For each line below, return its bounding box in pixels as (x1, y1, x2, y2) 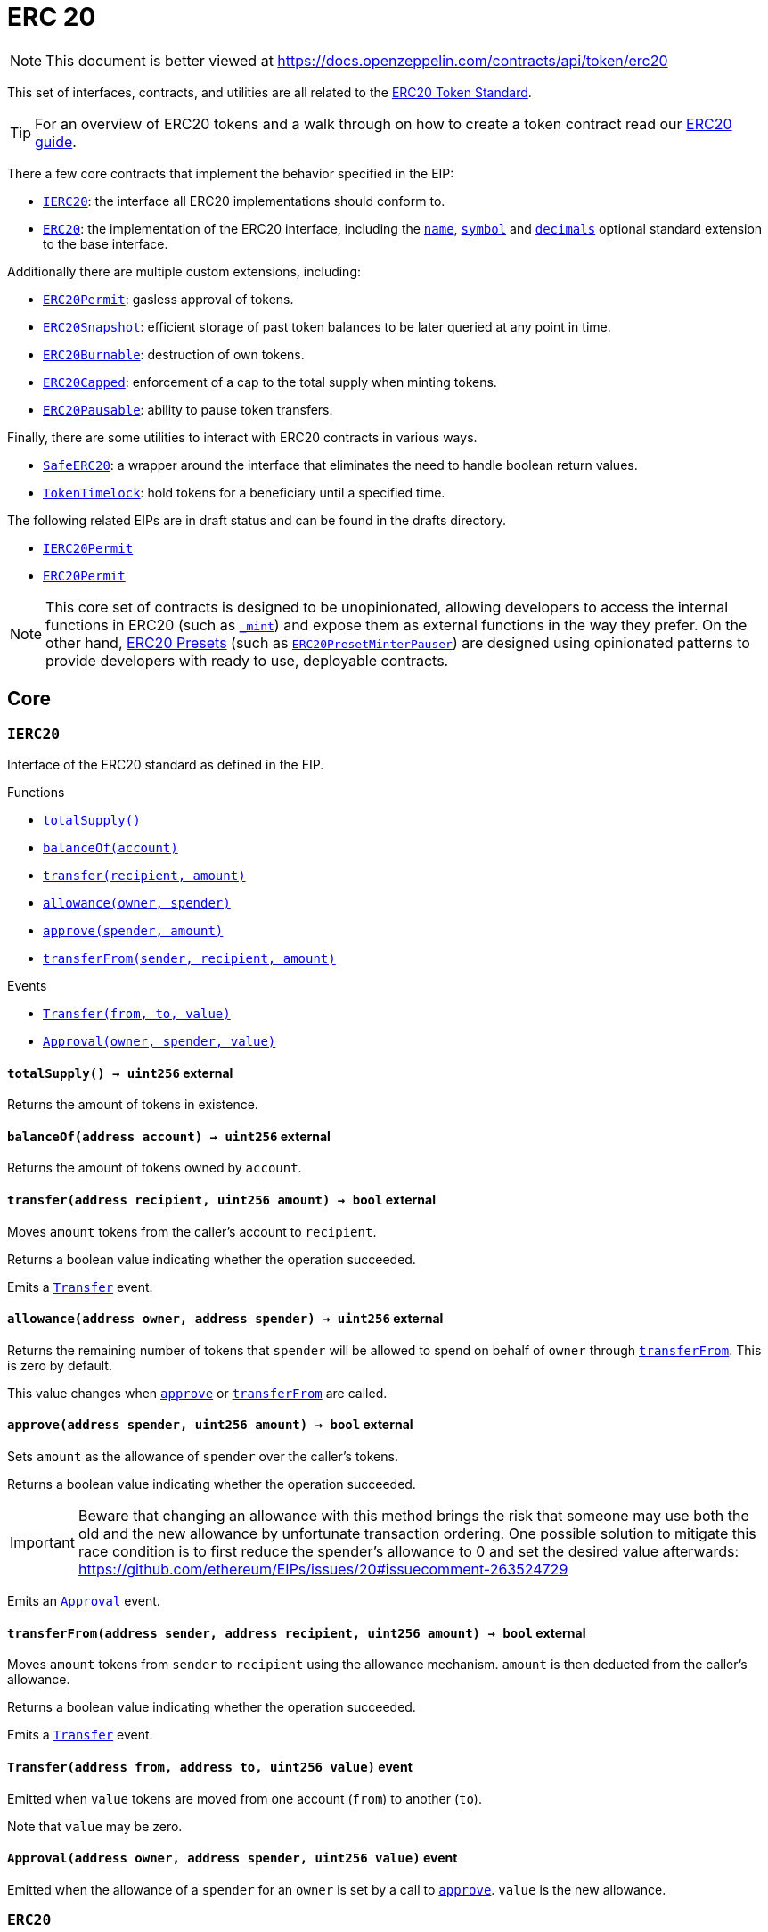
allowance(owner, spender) (43, 895, 231, 910)
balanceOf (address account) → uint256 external (7, 1128, 331, 1144)
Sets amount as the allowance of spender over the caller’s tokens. (7, 1449, 398, 1465)
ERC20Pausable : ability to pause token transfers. (43, 401, 333, 417)
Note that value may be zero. (7, 1818, 183, 1834)
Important (10, 1533, 75, 1552)
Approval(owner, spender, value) (43, 1033, 276, 1048)
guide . (35, 132, 77, 151)
